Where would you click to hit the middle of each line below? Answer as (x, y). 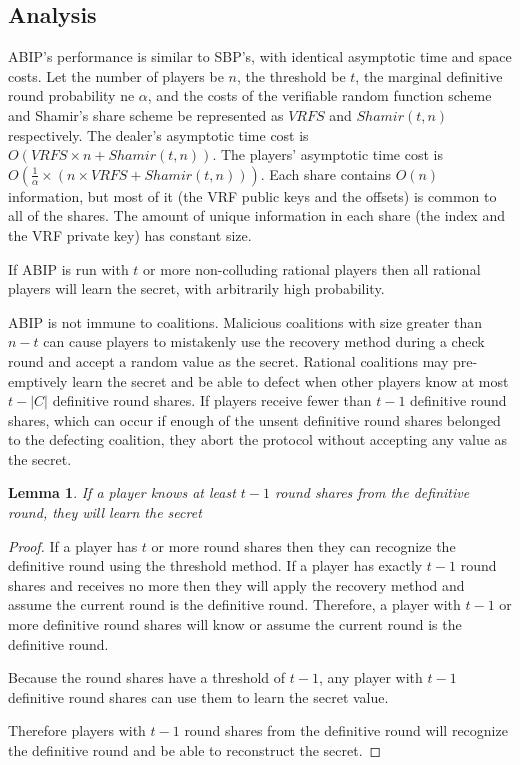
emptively (38, 380)
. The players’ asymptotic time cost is (327, 154)
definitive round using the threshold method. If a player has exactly (215, 565)
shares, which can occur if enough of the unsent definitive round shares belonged (254, 419)
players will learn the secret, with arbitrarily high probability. (196, 288)
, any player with (370, 677)
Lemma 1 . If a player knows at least (122, 492)
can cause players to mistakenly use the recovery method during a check (264, 341)
